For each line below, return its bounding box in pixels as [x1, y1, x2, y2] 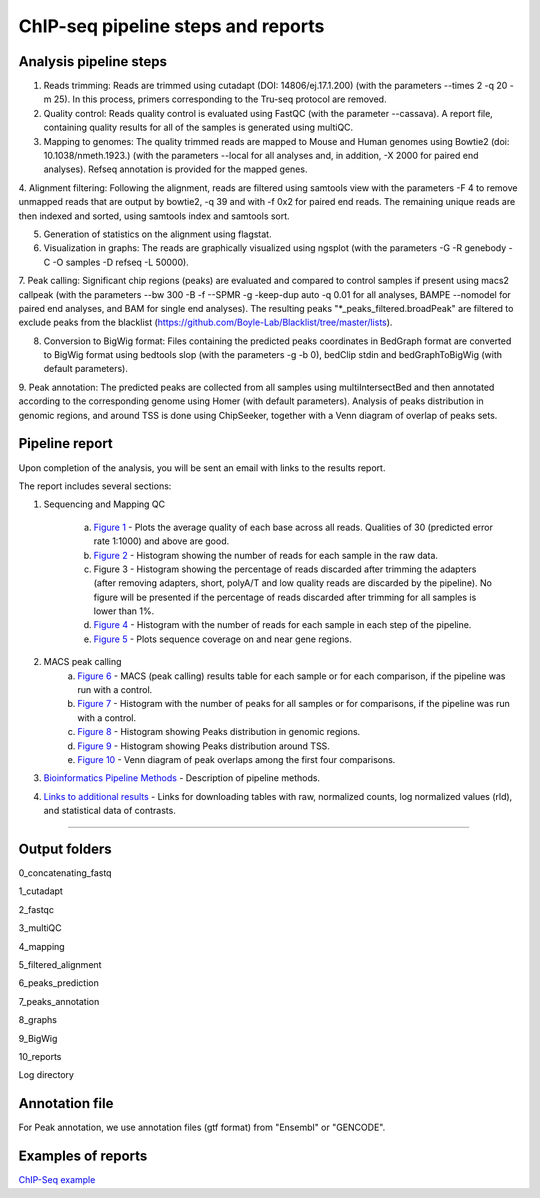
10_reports [18, 1050, 62, 1062]
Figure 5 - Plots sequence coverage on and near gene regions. [93, 633, 352, 645]
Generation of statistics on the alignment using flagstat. [43, 228, 272, 240]
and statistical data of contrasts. [43, 805, 177, 817]
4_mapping [18, 940, 65, 952]
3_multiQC [18, 922, 62, 934]
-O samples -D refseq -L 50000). [52, 256, 189, 268]
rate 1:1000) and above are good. [93, 535, 230, 547]
